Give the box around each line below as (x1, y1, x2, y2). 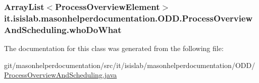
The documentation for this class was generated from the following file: (4, 43, 224, 53)
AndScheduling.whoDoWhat (4, 23, 122, 35)
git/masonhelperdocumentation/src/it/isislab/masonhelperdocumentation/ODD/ (4, 59, 255, 70)
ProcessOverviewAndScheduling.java (4, 69, 117, 80)
